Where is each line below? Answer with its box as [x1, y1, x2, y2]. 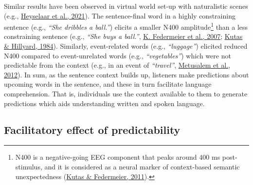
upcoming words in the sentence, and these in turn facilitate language [4, 79, 212, 89]
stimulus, [15, 161, 42, 171]
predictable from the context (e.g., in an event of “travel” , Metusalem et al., [4, 60, 230, 70]
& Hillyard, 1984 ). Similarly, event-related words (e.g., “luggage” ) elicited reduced [4, 41, 248, 51]
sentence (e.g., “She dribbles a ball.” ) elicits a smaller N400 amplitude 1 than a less [4, 20, 248, 32]
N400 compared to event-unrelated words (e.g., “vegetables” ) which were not [4, 50, 231, 60]
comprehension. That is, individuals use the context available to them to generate [4, 89, 248, 98]
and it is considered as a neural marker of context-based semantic [44, 161, 240, 171]
